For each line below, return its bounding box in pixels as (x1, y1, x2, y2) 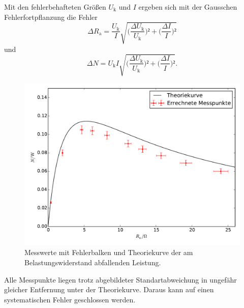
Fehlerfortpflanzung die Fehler (4, 11, 98, 22)
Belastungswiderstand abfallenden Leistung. (24, 257, 161, 268)
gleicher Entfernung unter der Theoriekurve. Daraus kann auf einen (4, 284, 214, 295)
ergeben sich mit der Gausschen (138, 2, 237, 12)
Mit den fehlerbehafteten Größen (4, 2, 106, 12)
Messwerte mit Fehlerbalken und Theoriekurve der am (24, 247, 193, 258)
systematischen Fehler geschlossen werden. (4, 294, 136, 304)
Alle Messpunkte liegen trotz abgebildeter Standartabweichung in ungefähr (4, 274, 237, 285)
